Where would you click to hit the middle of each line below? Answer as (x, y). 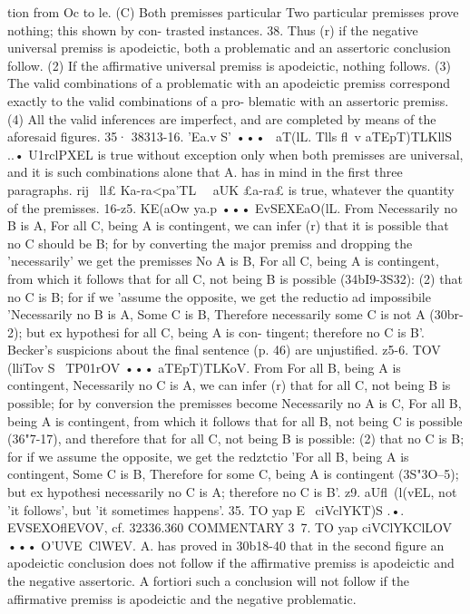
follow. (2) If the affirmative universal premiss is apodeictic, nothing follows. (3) (229, 65)
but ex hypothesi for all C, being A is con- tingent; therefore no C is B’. (225, 331)
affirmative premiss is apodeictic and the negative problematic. (182, 598)
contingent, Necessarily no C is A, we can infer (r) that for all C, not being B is (229, 385)
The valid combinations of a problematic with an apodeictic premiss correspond (229, 83)
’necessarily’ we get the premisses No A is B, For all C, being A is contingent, (223, 261)
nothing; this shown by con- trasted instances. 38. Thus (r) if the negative (213, 29)
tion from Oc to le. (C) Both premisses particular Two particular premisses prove (233, 12)
